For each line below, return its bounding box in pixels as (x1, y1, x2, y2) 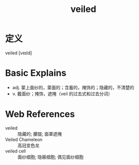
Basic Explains (5, 67, 67, 79)
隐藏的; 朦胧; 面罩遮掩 (17, 131, 62, 137)
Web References (5, 109, 75, 120)
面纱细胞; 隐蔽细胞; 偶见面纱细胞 (17, 154, 84, 160)
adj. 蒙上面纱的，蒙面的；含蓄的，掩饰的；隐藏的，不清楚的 (12, 84, 135, 90)
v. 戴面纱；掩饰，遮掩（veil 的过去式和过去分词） (12, 91, 113, 97)
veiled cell (5, 148, 26, 154)
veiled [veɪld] (5, 50, 32, 56)
